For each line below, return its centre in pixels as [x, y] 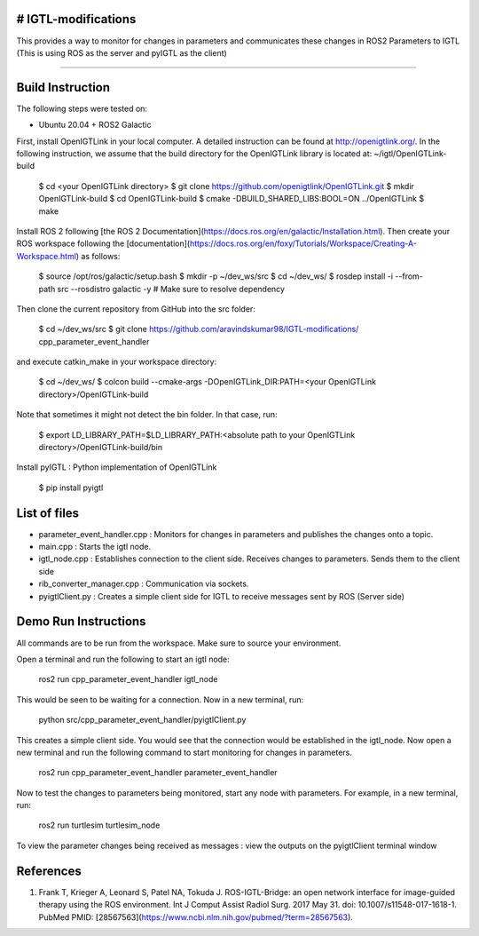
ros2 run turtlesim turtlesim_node [99, 825]
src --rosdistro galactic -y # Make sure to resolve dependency [171, 289]
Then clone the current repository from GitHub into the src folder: [136, 309]
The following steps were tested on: [82, 108]
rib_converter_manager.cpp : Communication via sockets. [144, 584]
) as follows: [98, 256]
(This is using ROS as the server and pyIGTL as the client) [122, 52]
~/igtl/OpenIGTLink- [410, 153]
